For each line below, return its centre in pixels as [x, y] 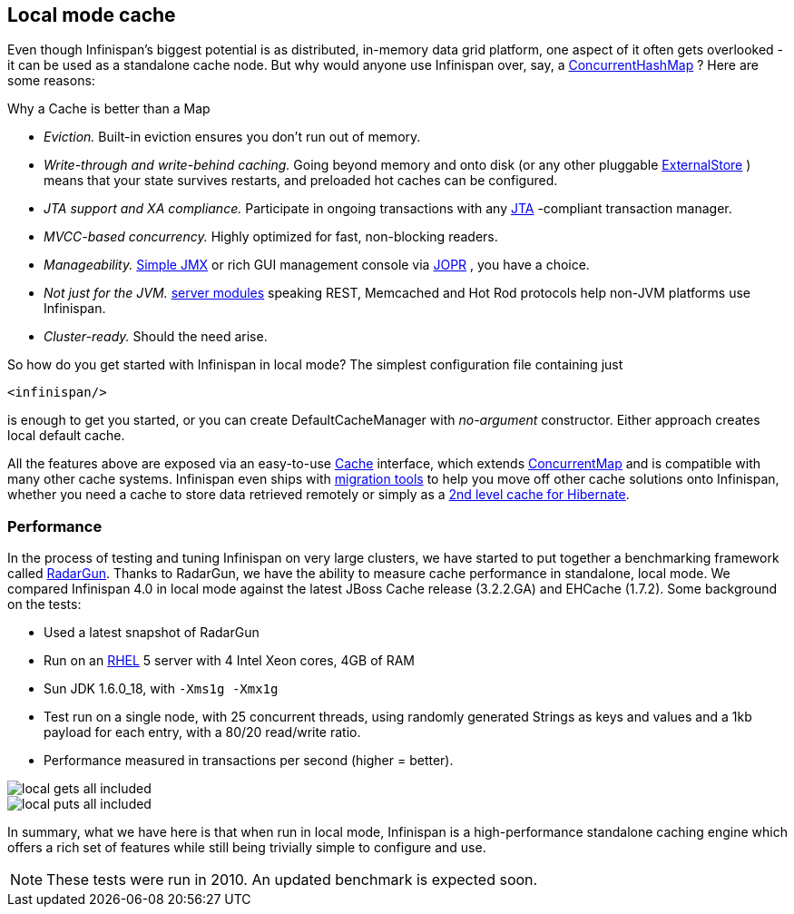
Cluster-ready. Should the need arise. [156, 337]
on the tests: [44, 604]
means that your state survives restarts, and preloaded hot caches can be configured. [301, 181]
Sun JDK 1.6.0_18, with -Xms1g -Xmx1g [161, 689]
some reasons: [51, 81]
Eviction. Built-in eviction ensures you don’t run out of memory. [232, 137]
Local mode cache [92, 15]
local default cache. [66, 436]
